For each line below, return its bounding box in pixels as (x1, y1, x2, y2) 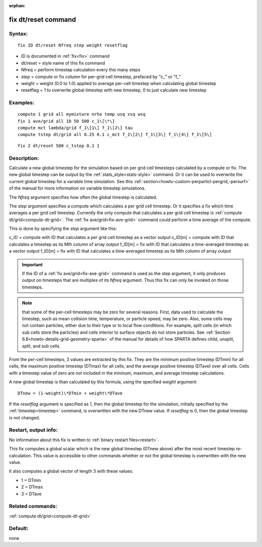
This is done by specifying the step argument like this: (9, 226, 117, 232)
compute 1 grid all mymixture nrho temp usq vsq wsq (17, 112, 146, 117)
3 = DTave (21, 491, 42, 496)
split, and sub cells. (22, 343, 61, 349)
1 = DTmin (21, 477, 41, 483)
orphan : (9, 3, 26, 8)
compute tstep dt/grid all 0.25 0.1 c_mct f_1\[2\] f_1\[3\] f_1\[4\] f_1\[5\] (17, 132, 212, 137)
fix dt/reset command (9, 15, 76, 24)
